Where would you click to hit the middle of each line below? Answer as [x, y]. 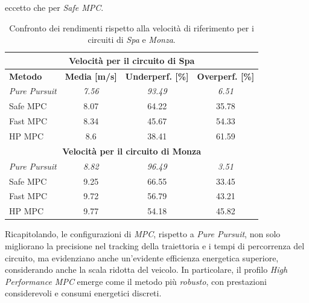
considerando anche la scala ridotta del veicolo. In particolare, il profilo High [146, 270]
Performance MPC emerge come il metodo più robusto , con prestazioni [136, 281]
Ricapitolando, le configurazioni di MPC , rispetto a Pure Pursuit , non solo [143, 234]
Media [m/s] [91, 76]
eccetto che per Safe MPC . [54, 7]
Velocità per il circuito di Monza [132, 151]
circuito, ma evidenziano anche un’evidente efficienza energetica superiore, [142, 257]
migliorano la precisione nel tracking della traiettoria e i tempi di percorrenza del [155, 245]
